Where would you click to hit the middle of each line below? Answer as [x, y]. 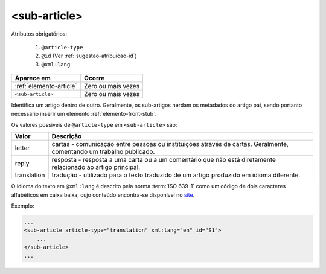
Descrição [67, 136]
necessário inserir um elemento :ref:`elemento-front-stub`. [84, 113]
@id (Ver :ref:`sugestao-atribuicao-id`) [89, 56]
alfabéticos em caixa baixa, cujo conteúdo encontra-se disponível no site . [103, 195]
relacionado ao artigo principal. [96, 167]
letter [22, 148]
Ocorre [94, 78]
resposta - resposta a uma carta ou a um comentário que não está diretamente [164, 160]
